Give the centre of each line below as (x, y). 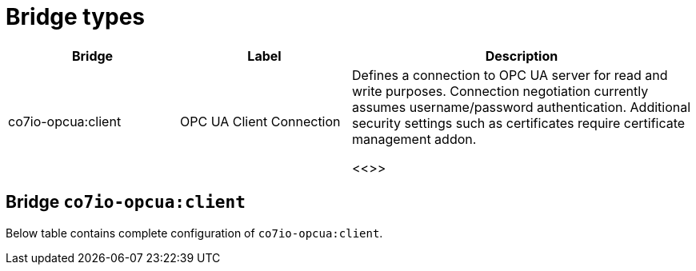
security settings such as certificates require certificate (519, 123)
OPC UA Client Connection (260, 121)
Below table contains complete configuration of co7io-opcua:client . (194, 233)
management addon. (414, 139)
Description (522, 56)
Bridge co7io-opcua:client (126, 202)
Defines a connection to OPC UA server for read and (510, 75)
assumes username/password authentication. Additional (522, 107)
